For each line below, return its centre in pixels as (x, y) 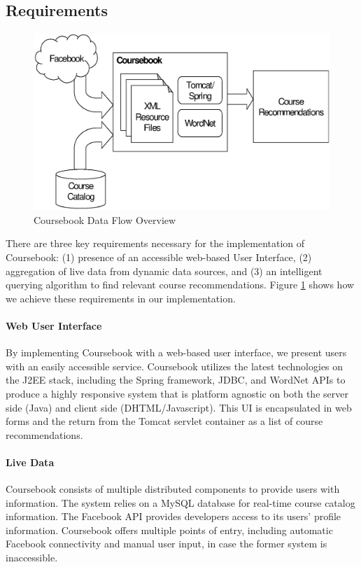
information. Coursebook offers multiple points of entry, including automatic (169, 530)
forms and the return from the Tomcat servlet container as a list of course (164, 421)
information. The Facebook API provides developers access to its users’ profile (174, 516)
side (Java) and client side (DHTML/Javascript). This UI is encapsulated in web (179, 407)
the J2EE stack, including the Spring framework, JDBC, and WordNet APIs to (176, 380)
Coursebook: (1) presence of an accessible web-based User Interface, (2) (159, 257)
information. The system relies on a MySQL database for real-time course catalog (180, 502)
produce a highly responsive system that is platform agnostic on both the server (177, 393)
